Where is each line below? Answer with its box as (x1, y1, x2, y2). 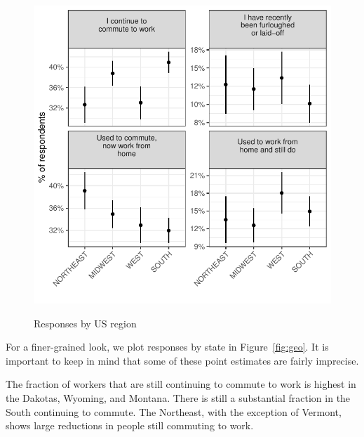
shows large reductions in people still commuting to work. (6, 418, 254, 433)
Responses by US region (34, 315, 137, 330)
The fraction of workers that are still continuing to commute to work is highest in (6, 377, 356, 391)
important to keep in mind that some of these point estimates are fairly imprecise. (6, 353, 359, 367)
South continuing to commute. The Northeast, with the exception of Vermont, (6, 404, 342, 419)
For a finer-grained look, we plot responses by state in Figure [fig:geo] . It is (6, 339, 329, 354)
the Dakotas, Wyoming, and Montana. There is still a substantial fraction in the (6, 390, 351, 405)
